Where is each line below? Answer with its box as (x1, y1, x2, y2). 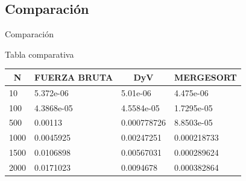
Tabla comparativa (5, 48, 74, 60)
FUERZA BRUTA (34, 70, 113, 83)
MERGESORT (174, 70, 237, 83)
